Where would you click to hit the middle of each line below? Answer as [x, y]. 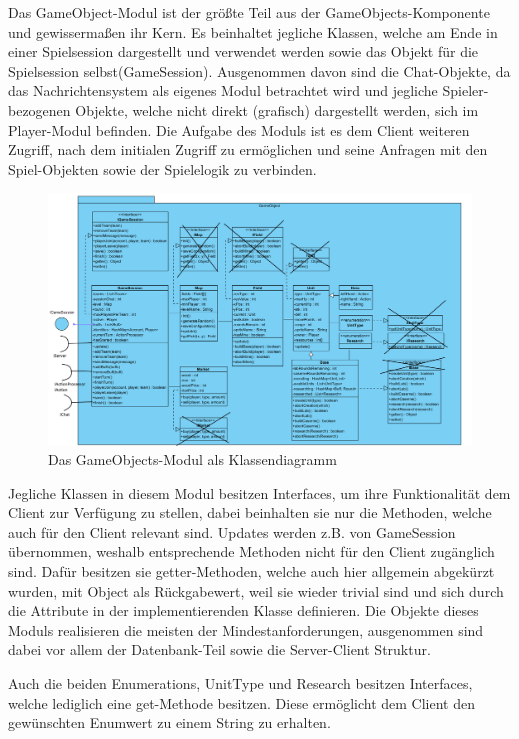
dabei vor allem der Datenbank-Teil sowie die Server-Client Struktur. [219, 649]
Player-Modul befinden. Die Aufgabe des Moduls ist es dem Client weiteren [239, 129]
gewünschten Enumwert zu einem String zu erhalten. [169, 722]
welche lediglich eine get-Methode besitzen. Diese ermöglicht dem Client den [241, 702]
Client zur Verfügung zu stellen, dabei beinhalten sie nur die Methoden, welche [250, 512]
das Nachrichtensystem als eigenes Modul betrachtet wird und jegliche [223, 90]
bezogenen [39, 109]
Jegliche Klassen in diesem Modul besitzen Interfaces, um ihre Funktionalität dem [259, 492]
